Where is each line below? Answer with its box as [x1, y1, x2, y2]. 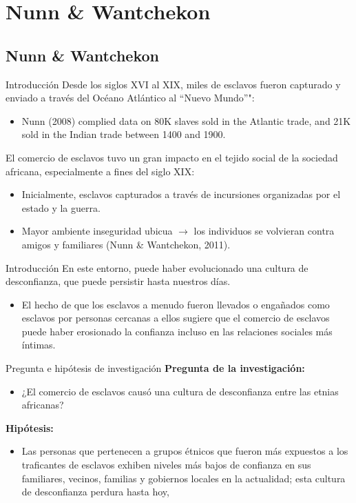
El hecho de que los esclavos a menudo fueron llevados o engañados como [21, 297, 330, 311]
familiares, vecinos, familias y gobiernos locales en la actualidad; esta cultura [21, 471, 346, 485]
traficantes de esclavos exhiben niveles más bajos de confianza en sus [21, 457, 311, 472]
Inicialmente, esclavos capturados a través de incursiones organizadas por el [21, 187, 341, 201]
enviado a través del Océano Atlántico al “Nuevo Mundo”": [6, 90, 255, 105]
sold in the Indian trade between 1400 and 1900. [21, 127, 226, 141]
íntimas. [21, 337, 56, 352]
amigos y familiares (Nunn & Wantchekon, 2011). [21, 237, 231, 251]
